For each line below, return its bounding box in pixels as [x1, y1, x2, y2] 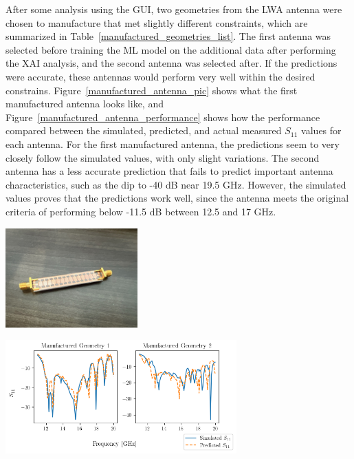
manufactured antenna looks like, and [5, 96, 164, 111]
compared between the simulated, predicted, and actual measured [5, 123, 282, 138]
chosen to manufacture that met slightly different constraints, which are [5, 15, 308, 30]
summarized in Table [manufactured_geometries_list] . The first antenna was [5, 29, 331, 43]
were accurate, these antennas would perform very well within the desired [5, 69, 316, 83]
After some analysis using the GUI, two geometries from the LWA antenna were [5, 2, 342, 16]
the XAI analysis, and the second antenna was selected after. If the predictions [5, 56, 338, 70]
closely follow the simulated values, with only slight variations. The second [5, 150, 320, 164]
